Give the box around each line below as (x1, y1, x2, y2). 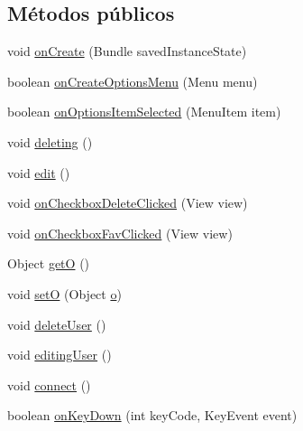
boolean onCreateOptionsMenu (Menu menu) (7, 71, 258, 90)
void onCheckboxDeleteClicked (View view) (7, 193, 248, 212)
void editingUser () (7, 345, 112, 364)
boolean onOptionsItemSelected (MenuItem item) (7, 102, 281, 121)
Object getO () (7, 254, 90, 273)
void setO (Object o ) (7, 284, 122, 303)
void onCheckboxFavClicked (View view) (7, 223, 233, 242)
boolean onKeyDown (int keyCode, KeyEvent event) (7, 406, 298, 425)
